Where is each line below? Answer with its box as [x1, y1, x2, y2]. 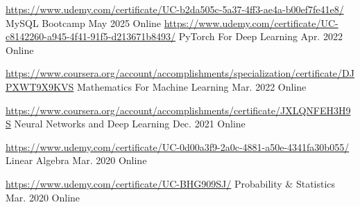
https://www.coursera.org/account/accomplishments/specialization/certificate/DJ [6, 66, 354, 80]
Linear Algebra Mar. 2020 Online [6, 153, 147, 168]
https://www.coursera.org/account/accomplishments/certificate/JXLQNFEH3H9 [6, 102, 351, 117]
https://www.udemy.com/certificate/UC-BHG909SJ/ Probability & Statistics [6, 176, 336, 190]
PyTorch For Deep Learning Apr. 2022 [178, 29, 343, 44]
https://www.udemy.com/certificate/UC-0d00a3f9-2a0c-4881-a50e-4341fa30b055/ [6, 139, 350, 154]
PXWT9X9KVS [6, 79, 74, 93]
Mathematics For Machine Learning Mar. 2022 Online [76, 79, 307, 93]
